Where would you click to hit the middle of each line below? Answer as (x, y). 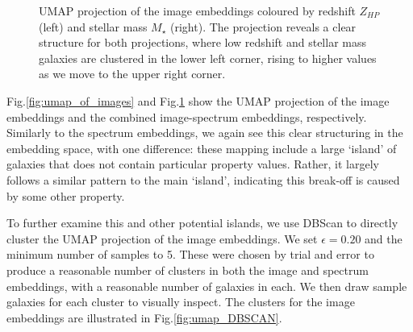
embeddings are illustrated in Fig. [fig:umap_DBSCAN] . (144, 317)
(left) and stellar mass (93, 26)
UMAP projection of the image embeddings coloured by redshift (197, 10)
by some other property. (66, 195)
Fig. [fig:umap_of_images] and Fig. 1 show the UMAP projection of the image (198, 100)
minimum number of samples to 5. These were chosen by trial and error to (190, 254)
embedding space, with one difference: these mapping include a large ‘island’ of (202, 148)
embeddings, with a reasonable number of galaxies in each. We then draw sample (207, 286)
